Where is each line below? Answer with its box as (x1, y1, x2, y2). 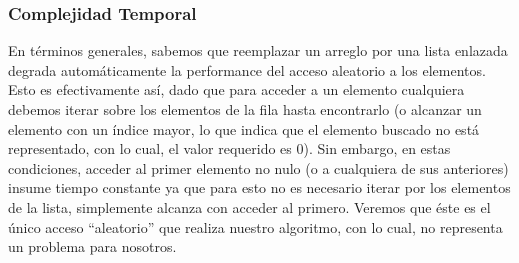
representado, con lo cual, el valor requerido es (8, 138, 292, 159)
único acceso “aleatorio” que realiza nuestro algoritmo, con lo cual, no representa (8, 216, 503, 237)
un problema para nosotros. (8, 236, 177, 257)
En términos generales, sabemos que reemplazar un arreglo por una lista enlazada (8, 40, 508, 61)
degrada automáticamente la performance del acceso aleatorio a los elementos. (8, 59, 486, 80)
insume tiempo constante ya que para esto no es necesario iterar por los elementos (8, 177, 511, 198)
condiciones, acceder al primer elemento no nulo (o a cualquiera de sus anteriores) (8, 157, 509, 178)
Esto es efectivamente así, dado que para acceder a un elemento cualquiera (8, 79, 465, 100)
